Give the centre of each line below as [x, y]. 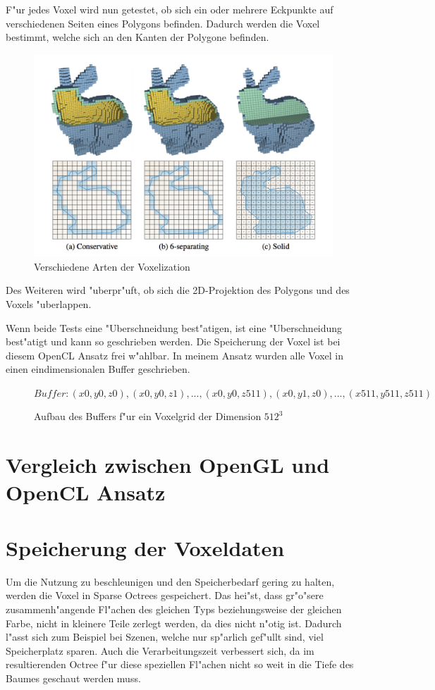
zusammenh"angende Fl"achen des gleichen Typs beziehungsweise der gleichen [174, 609]
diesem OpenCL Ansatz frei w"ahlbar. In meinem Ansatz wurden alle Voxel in [175, 355]
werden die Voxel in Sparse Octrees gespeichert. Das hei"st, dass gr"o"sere [165, 595]
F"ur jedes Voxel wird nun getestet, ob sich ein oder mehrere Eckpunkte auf [170, 9]
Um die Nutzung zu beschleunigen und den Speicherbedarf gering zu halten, [170, 581]
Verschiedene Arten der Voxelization [112, 266]
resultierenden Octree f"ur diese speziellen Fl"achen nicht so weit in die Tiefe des [180, 664]
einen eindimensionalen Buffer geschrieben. [98, 369]
